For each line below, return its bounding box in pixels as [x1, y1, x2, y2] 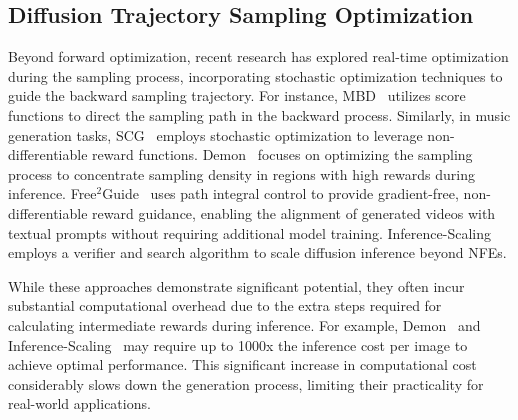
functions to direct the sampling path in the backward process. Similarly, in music [8, 104, 511, 125]
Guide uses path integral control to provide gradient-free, [102, 183, 459, 204]
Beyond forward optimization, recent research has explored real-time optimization [8, 46, 509, 67]
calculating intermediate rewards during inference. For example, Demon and [8, 314, 481, 335]
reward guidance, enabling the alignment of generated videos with [92, 202, 496, 223]
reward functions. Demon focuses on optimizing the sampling [92, 144, 473, 165]
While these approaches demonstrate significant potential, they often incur [8, 275, 465, 296]
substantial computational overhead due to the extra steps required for [8, 295, 442, 316]
